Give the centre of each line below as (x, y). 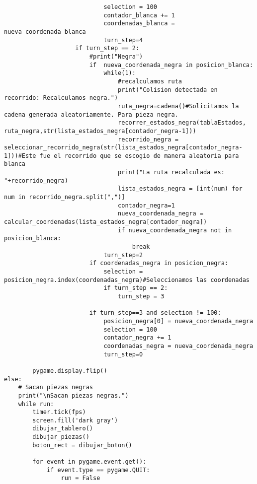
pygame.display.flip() (70, 371)
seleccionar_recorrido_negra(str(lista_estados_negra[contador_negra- (123, 148)
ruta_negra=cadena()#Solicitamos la (178, 106)
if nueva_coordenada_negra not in (175, 230)
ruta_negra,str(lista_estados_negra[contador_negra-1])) (100, 131)
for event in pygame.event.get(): (89, 462)
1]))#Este (20, 156)
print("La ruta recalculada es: (171, 173)
